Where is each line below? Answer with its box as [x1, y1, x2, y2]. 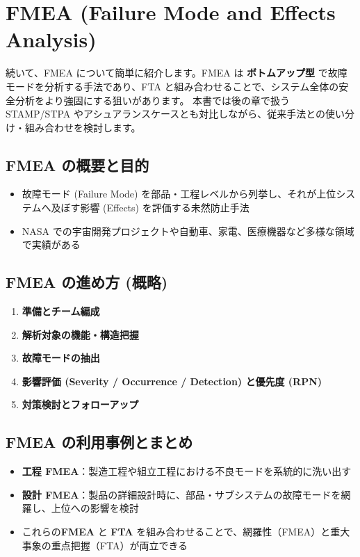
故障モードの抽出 [22, 350, 100, 365]
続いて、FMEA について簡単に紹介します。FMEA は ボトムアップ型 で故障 [6, 65, 347, 80]
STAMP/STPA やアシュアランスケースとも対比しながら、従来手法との [6, 106, 326, 121]
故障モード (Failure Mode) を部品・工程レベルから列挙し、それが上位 [22, 186, 336, 201]
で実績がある [22, 237, 81, 252]
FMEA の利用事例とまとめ [6, 431, 193, 453]
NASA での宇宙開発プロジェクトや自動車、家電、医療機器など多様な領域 [22, 223, 354, 238]
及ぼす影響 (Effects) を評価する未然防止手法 [51, 200, 249, 215]
